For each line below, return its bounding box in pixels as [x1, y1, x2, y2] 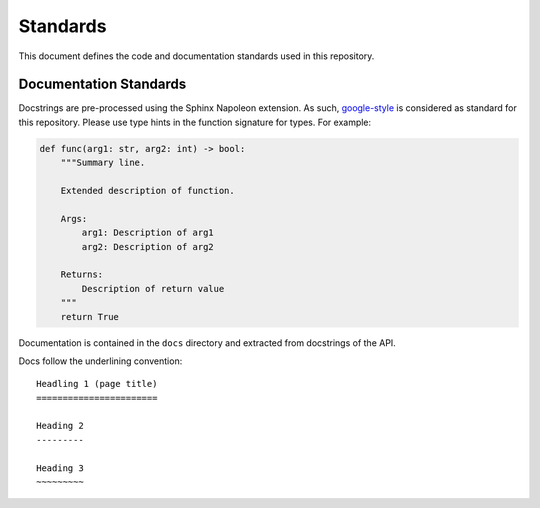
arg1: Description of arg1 [81, 227, 214, 239]
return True [60, 311, 120, 322]
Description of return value [81, 283, 225, 294]
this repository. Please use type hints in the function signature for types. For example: [18, 116, 372, 128]
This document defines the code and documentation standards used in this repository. [18, 50, 375, 62]
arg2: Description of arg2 [81, 241, 214, 252]
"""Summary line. [60, 157, 146, 169]
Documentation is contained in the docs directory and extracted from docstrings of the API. [18, 336, 397, 349]
